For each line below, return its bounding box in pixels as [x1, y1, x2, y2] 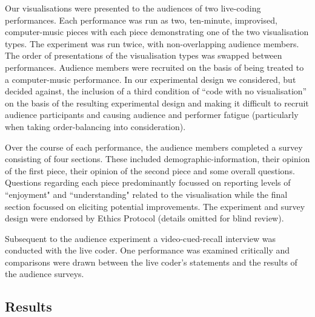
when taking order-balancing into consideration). [5, 120, 186, 132]
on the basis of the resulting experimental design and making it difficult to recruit [5, 96, 309, 109]
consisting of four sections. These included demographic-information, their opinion [5, 152, 310, 165]
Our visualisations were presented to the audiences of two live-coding [5, 2, 261, 14]
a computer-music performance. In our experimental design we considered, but [5, 73, 296, 85]
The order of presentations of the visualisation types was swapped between [5, 49, 282, 62]
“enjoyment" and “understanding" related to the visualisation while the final [5, 188, 288, 200]
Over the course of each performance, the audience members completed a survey [5, 140, 303, 153]
